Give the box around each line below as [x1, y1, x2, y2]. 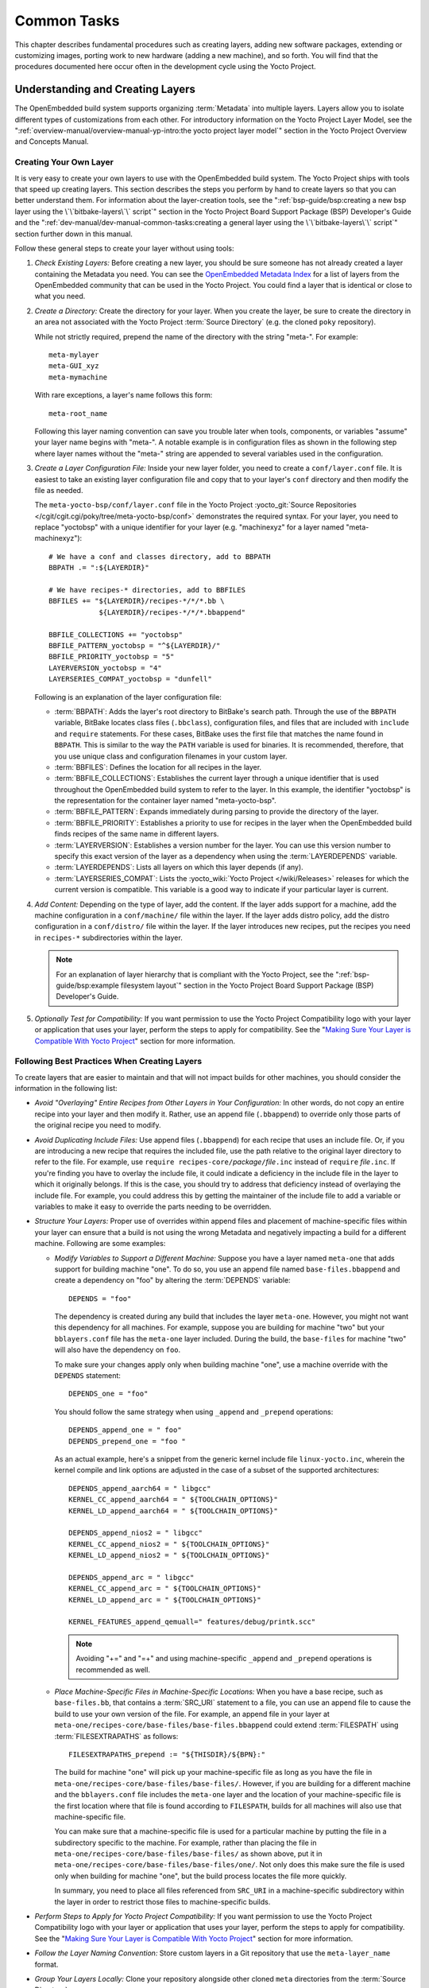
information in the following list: [14, 1084, 118, 1093]
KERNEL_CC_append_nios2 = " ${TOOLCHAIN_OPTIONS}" [68, 1540, 270, 1548]
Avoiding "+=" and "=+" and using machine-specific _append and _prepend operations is [75, 1654, 373, 1664]
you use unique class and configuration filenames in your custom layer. [54, 751, 288, 761]
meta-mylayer [48, 351, 99, 359]
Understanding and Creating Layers [14, 83, 196, 96]
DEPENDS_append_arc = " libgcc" [68, 1573, 195, 1582]
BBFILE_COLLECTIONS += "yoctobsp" [48, 630, 183, 639]
